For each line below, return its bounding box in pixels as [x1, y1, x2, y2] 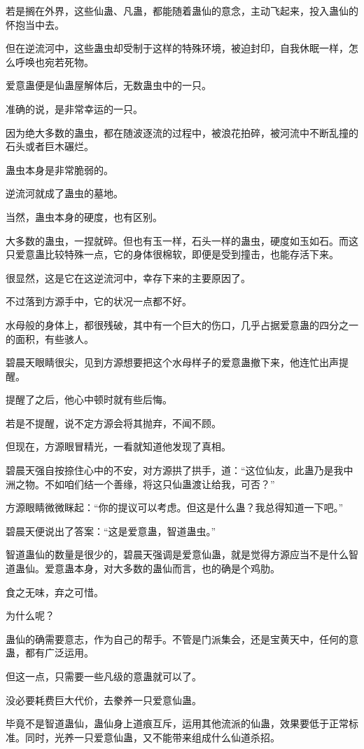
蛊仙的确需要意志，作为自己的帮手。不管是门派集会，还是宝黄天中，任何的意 [6, 631, 358, 646]
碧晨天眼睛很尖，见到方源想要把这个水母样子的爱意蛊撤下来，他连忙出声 [6, 355, 339, 370]
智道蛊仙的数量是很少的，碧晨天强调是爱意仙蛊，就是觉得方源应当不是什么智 [6, 547, 358, 562]
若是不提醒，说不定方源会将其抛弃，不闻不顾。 [6, 415, 221, 430]
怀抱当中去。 [6, 17, 64, 32]
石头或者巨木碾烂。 [6, 139, 94, 154]
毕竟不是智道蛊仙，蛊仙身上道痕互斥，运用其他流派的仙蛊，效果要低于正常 [6, 716, 349, 731]
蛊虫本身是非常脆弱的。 [6, 162, 113, 177]
